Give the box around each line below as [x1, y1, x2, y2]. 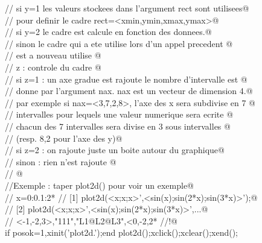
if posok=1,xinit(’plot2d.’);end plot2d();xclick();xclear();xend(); [5, 226, 238, 239]
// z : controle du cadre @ [5, 60, 101, 73]
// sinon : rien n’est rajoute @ [5, 155, 117, 168]
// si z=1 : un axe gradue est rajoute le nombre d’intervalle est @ [5, 72, 248, 85]
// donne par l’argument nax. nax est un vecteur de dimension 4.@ [5, 84, 253, 97]
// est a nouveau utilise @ [5, 49, 101, 62]
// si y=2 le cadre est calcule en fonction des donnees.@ [5, 25, 212, 38]
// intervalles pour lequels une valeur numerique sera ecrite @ [5, 108, 234, 121]
